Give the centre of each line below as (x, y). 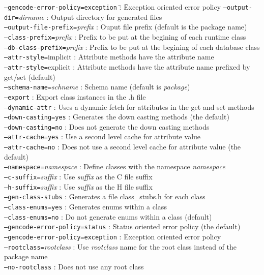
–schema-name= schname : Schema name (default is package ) (97, 87)
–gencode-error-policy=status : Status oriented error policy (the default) (122, 226)
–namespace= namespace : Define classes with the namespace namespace (115, 166)
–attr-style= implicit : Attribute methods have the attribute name (109, 57)
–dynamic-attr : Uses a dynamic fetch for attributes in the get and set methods (129, 106)
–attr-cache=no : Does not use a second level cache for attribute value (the (123, 147)
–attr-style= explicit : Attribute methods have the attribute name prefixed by (127, 66)
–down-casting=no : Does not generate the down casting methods (107, 126)
